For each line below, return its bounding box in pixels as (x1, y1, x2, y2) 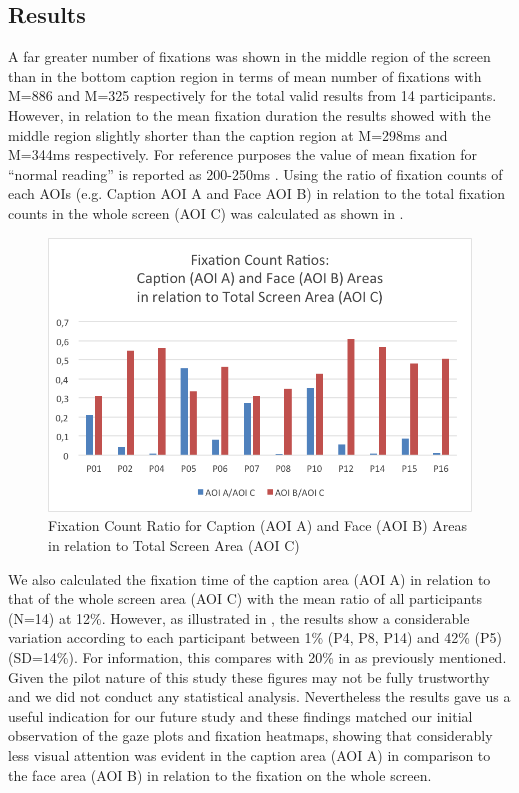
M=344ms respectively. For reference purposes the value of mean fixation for (8, 144, 477, 165)
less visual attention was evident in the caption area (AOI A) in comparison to (8, 744, 491, 765)
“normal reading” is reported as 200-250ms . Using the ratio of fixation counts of (8, 163, 503, 184)
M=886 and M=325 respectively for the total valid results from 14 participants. (8, 85, 497, 106)
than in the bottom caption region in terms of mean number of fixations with (8, 65, 482, 86)
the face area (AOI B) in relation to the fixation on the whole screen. (8, 764, 432, 785)
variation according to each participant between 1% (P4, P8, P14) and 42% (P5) (8, 627, 503, 648)
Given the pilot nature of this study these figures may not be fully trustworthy (8, 666, 490, 687)
